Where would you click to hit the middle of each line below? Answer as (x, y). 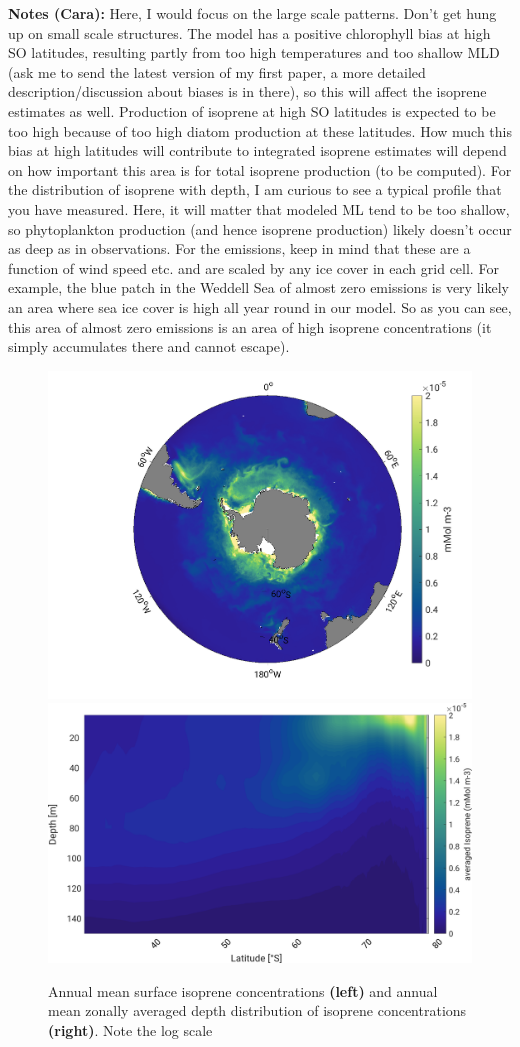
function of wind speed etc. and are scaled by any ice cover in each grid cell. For (253, 267)
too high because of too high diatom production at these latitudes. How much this (260, 130)
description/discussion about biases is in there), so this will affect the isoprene (247, 91)
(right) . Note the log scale (130, 1029)
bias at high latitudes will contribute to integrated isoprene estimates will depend (257, 150)
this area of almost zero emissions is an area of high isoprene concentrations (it (250, 326)
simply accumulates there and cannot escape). (149, 346)
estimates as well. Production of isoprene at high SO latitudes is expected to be (252, 110)
